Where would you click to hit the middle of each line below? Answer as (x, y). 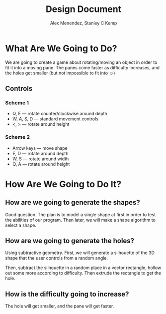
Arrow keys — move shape (40, 148)
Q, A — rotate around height (41, 164)
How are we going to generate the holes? (70, 241)
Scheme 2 (18, 137)
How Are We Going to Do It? (63, 184)
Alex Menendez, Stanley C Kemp (83, 23)
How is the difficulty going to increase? (67, 294)
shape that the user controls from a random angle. (57, 258)
